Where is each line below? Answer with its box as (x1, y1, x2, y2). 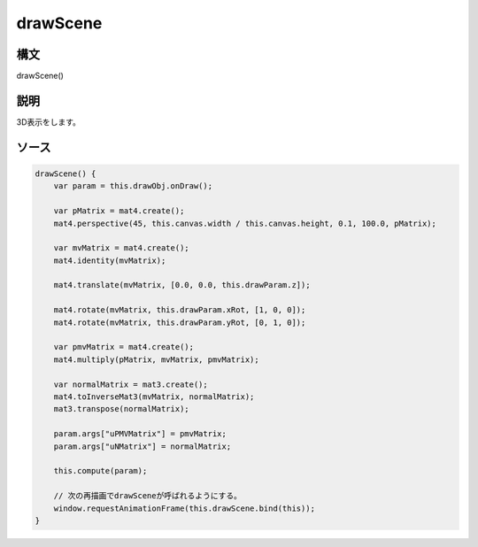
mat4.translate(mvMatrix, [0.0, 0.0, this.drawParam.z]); (53, 280, 311, 290)
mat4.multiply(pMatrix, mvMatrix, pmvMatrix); (53, 354, 260, 365)
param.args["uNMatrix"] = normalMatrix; (53, 441, 232, 451)
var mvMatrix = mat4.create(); (53, 243, 189, 253)
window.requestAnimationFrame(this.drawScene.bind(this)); (53, 503, 316, 513)
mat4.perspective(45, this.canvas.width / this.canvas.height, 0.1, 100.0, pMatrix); (53, 218, 437, 228)
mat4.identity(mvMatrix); (53, 255, 166, 266)
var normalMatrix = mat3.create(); (53, 379, 208, 389)
